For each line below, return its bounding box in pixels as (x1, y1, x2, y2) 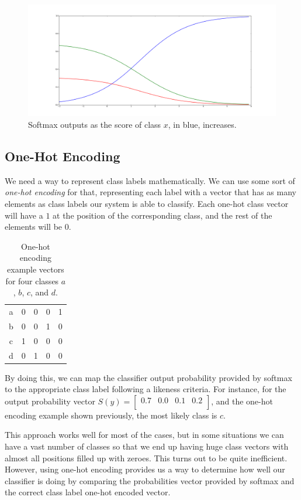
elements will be (5, 220, 63, 233)
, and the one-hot (211, 394, 273, 407)
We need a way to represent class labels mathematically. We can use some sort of (5, 174, 295, 186)
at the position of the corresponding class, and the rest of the (53, 209, 272, 221)
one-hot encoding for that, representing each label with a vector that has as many (5, 186, 296, 198)
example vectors (7, 263, 64, 275)
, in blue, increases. (168, 118, 237, 131)
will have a (5, 209, 43, 221)
